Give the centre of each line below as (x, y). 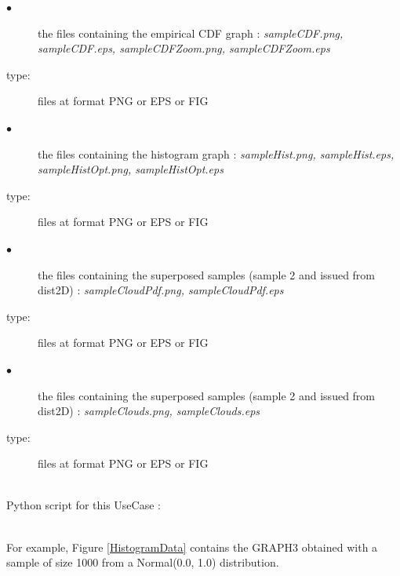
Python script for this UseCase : (84, 505)
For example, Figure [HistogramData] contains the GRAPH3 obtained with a (192, 547)
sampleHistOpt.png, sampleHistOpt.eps (131, 169)
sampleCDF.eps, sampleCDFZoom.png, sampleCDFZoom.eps (184, 48)
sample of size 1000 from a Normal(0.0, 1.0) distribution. (143, 562)
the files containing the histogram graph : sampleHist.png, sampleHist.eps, (216, 153)
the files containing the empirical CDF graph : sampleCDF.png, (191, 33)
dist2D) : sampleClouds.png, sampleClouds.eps (149, 411)
